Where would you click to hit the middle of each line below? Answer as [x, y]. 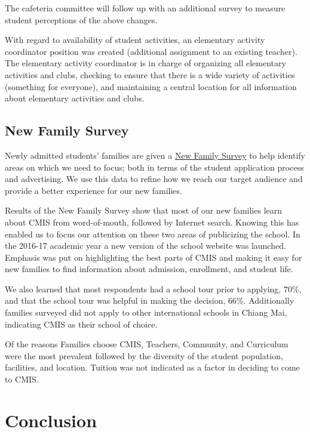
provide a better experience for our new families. [93, 190]
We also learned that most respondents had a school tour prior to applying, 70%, [153, 288]
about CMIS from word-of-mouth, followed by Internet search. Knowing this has [152, 222]
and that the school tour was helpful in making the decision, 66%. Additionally [150, 300]
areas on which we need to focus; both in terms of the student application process [154, 167]
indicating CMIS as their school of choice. [81, 324]
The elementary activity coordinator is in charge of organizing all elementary [145, 63]
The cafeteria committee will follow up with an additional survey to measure [145, 8]
